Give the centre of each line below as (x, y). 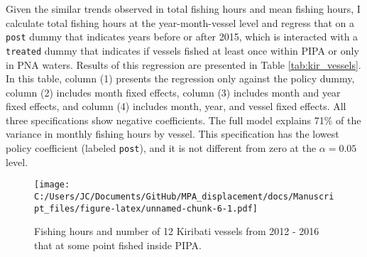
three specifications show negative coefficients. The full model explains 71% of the (183, 120)
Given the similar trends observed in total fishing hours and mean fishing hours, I (183, 9)
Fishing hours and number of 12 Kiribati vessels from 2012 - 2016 (177, 231)
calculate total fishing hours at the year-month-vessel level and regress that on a (180, 22)
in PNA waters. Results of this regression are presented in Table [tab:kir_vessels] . (183, 64)
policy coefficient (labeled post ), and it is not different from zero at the (161, 148)
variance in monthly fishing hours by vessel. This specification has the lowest (172, 134)
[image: (52, 185)
